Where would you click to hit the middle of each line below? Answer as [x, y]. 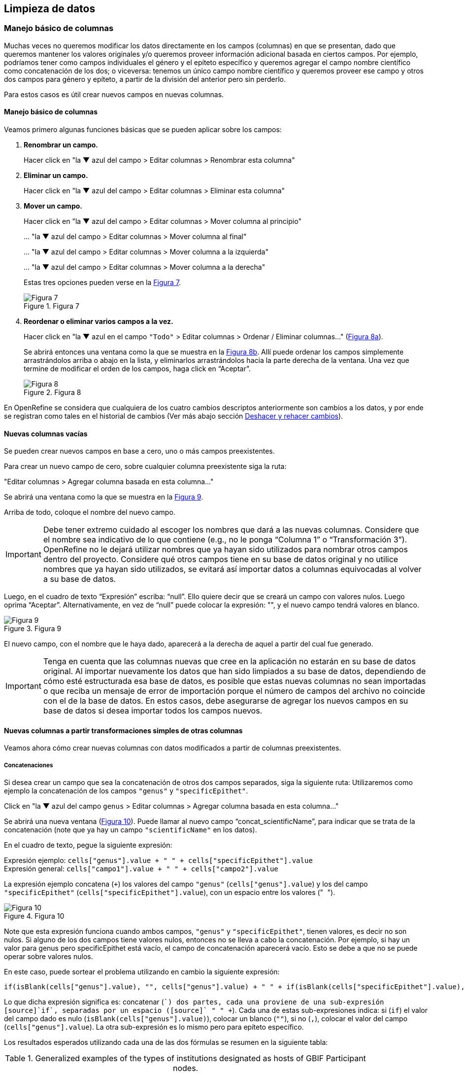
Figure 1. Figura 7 [51, 306]
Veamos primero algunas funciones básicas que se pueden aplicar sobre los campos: [143, 130]
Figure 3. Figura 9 [33, 629]
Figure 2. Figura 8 [52, 393]
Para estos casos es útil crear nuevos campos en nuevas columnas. [114, 94]
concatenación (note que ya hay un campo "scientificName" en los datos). [131, 830]
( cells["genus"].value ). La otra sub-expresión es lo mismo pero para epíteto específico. [154, 1027]
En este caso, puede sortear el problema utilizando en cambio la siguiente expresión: [142, 972]
